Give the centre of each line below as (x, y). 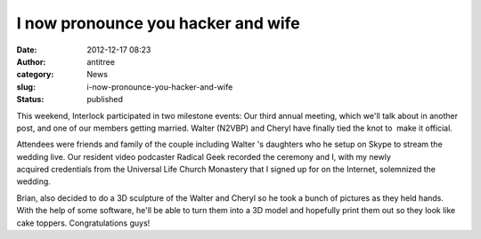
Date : (27, 50)
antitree (101, 61)
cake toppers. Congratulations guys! (83, 223)
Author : (31, 61)
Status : (30, 100)
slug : (26, 87)
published (105, 100)
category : (35, 75)
